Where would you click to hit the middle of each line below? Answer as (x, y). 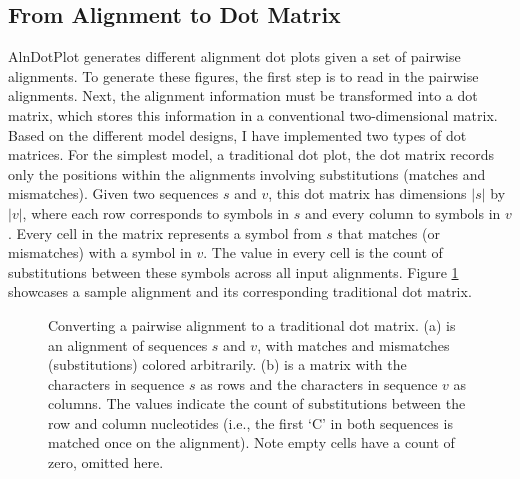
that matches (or (388, 232)
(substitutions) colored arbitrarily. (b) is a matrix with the (227, 364)
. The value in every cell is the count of (323, 252)
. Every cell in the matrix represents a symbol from (165, 232)
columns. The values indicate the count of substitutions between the (257, 403)
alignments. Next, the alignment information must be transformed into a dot (243, 95)
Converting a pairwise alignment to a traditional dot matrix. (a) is (252, 324)
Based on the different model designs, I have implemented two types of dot (237, 134)
